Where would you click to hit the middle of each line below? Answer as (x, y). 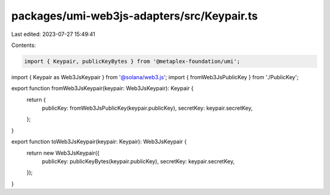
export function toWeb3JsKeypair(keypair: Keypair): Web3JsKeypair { (99, 142)
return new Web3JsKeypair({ (63, 153)
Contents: (24, 45)
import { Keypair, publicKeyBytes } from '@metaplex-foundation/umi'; (132, 61)
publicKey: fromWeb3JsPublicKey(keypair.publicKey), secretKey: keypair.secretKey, (147, 108)
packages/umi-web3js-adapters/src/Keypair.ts (134, 16)
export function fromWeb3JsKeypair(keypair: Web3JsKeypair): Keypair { (102, 88)
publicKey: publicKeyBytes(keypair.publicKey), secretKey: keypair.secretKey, (138, 161)
